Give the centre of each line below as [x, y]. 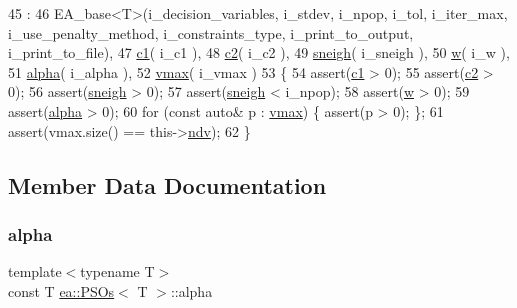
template [35, 271]
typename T [117, 271]
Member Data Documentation [167, 184]
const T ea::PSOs [61, 290]
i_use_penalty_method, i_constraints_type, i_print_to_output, [211, 32]
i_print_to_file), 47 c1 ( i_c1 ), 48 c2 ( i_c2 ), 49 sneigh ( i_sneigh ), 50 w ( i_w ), [259, 52]
